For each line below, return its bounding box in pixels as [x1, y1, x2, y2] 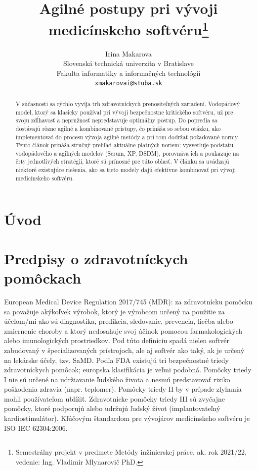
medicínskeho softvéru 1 [48, 17, 209, 40]
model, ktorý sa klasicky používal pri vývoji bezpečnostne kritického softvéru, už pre [15, 108, 233, 116]
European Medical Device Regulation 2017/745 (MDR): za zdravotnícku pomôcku [4, 296, 253, 306]
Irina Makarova [105, 48, 152, 59]
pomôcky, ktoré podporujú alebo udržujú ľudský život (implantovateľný [4, 403, 220, 413]
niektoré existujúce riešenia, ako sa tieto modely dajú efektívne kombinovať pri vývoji [15, 166, 236, 174]
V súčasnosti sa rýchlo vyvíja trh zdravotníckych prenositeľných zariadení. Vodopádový [15, 99, 240, 108]
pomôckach [4, 268, 82, 288]
